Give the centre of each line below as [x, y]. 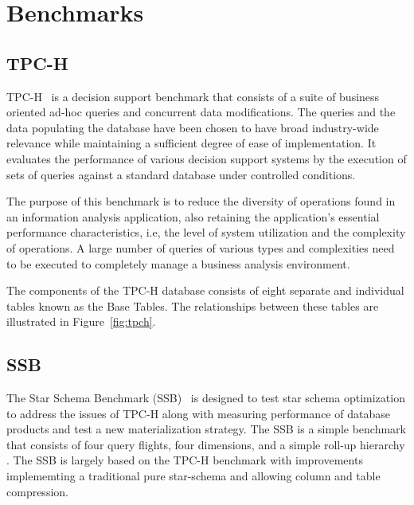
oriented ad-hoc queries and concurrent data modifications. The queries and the [201, 112]
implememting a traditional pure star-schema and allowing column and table [193, 476]
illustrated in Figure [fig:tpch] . [81, 321]
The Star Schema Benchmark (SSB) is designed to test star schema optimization [206, 398]
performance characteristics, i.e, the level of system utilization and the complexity [206, 232]
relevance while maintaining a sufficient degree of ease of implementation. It [191, 143]
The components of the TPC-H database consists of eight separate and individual [205, 290]
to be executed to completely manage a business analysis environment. [178, 263]
